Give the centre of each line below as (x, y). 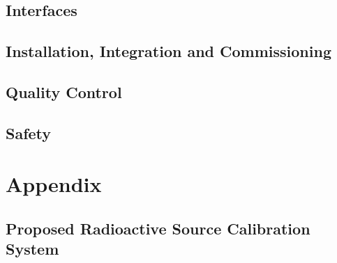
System (32, 249)
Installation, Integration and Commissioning (168, 51)
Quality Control (64, 91)
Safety (29, 133)
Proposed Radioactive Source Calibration (158, 228)
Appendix (54, 184)
